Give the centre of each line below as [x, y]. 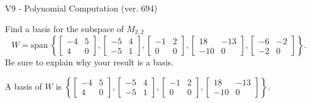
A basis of [24, 86]
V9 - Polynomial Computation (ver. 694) [81, 8]
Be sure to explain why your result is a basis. [90, 62]
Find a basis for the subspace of [64, 28]
